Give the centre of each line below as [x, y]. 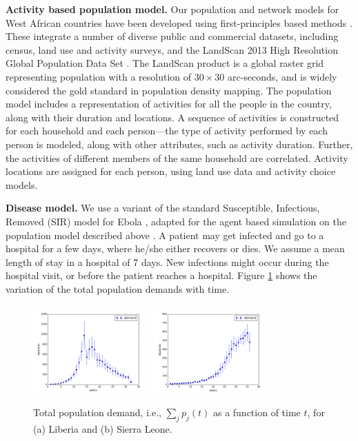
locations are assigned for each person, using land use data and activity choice [171, 171]
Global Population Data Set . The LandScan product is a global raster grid [165, 63]
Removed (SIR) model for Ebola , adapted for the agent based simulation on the [176, 221]
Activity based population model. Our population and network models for [172, 9]
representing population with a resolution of [99, 76]
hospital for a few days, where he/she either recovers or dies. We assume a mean [175, 248]
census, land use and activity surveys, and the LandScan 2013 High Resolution [172, 49]
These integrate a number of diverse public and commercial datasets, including [172, 36]
